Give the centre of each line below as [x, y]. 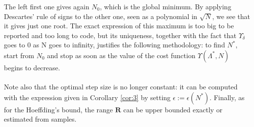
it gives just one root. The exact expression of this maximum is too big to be [119, 26]
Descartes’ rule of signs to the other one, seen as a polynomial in [101, 16]
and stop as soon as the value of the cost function [121, 55]
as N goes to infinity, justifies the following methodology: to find [129, 45]
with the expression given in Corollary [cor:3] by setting [87, 97]
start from [19, 55]
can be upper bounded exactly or [173, 109]
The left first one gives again [47, 6]
